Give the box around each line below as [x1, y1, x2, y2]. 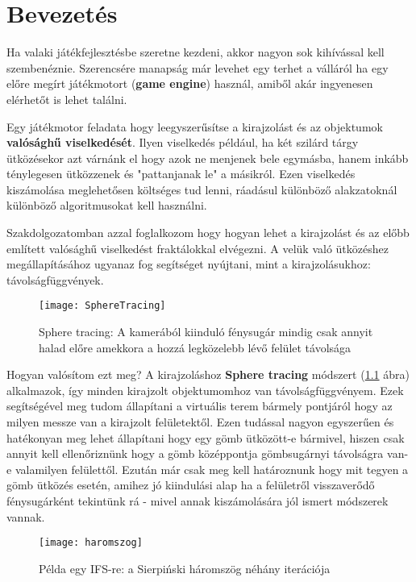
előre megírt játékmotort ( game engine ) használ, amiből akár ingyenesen [6, 75, 373, 92]
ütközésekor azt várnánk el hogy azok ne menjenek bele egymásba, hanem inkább [6, 149, 409, 166]
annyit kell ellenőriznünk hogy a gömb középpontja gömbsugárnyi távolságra [6, 445, 384, 462]
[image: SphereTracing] [39, 300, 166, 312]
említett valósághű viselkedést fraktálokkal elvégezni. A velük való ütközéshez [6, 239, 389, 256]
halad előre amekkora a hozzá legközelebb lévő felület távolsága [39, 339, 352, 355]
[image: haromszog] [39, 537, 143, 549]
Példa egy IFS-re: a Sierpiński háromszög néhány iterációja [39, 559, 331, 576]
